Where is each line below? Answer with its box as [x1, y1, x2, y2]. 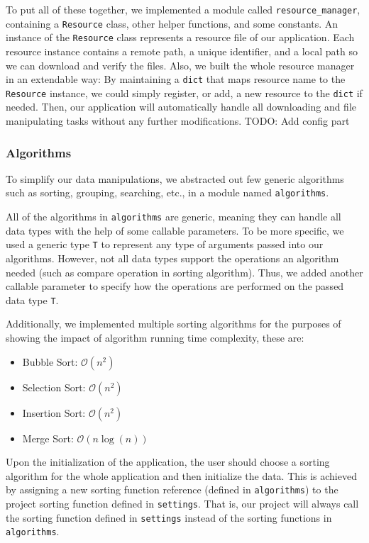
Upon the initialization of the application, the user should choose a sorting [6, 454, 330, 469]
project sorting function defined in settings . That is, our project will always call [6, 496, 359, 511]
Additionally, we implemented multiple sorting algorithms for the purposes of [6, 316, 341, 331]
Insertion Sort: [22, 405, 86, 420]
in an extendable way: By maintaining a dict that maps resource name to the [6, 72, 346, 86]
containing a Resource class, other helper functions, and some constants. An [6, 16, 338, 30]
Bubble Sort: [22, 354, 78, 369]
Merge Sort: [22, 430, 74, 445]
